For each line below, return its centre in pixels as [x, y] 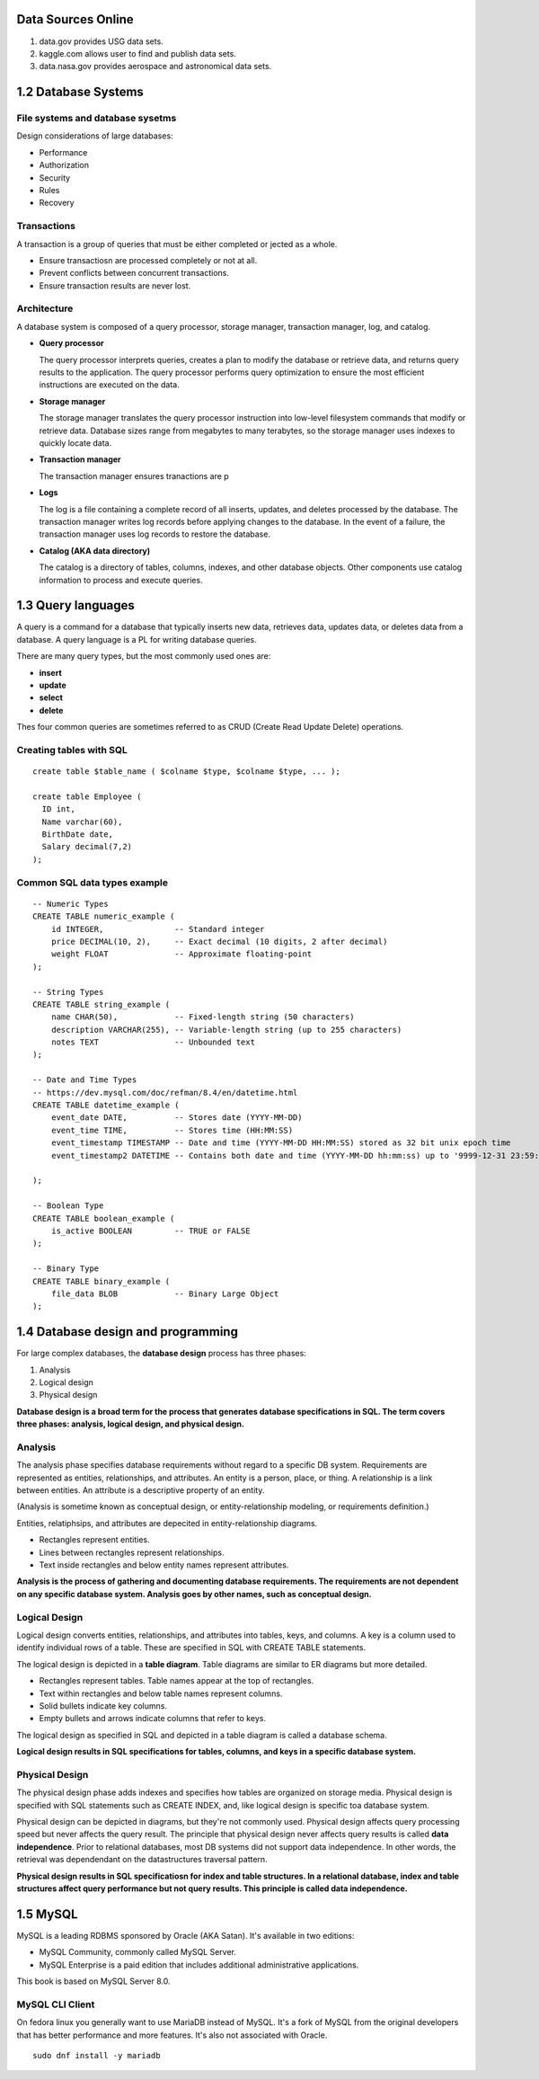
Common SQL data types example [92, 883]
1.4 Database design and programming [127, 1332]
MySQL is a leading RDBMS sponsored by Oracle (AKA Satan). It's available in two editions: [186, 1935]
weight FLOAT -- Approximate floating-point [181, 954]
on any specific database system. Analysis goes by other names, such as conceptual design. [194, 1594]
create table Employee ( [87, 796]
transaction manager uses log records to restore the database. [155, 534]
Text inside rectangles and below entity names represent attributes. [164, 1565]
